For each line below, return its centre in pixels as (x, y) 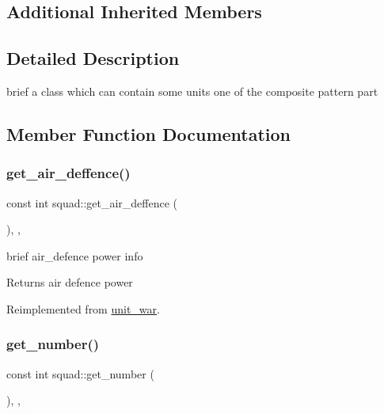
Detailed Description (93, 58)
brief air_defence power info (75, 255)
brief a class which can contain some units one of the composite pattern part (192, 91)
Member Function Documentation (149, 133)
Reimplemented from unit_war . (83, 308)
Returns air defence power (70, 282)
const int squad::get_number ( (80, 373)
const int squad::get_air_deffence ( (92, 202)
